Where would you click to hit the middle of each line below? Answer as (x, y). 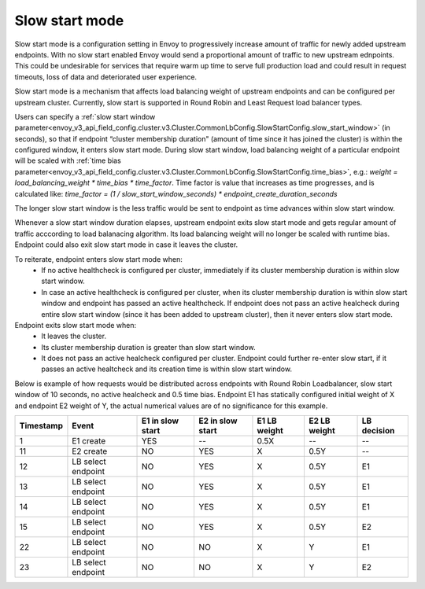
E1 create (89, 441)
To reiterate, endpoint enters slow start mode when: (98, 259)
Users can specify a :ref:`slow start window (85, 116)
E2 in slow (218, 421)
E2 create (90, 451)
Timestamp (41, 426)
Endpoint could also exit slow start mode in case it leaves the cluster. (126, 245)
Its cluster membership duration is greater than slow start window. (148, 347)
